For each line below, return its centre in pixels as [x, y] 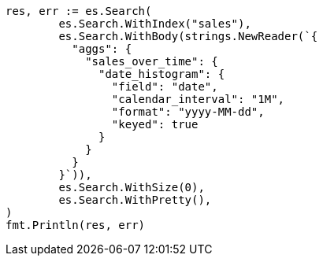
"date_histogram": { [162, 74]
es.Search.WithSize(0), [132, 187]
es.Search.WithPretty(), [135, 200]
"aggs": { [102, 49]
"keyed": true [155, 124]
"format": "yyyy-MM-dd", [188, 112]
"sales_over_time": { [152, 61]
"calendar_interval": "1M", [198, 99]
